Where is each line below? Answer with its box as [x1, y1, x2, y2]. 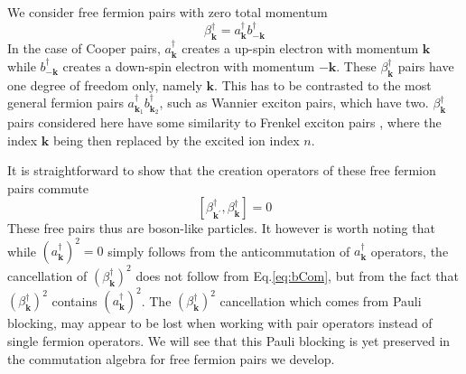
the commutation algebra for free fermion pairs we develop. [7, 349, 335, 368]
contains [51, 291, 98, 310]
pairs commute [7, 178, 89, 197]
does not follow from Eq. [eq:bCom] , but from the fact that [135, 266, 459, 285]
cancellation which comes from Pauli [219, 291, 422, 310]
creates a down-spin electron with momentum [62, 56, 315, 75]
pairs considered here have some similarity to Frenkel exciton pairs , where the [7, 113, 442, 132]
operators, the [370, 241, 449, 260]
